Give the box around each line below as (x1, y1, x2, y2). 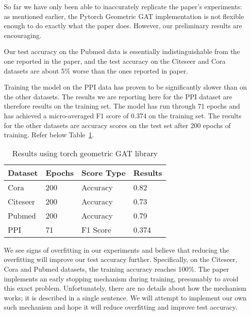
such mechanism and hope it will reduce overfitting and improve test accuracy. (4, 302, 237, 312)
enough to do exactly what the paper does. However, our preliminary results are (4, 20, 242, 31)
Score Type (81, 167, 126, 178)
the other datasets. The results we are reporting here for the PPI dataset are (4, 91, 233, 101)
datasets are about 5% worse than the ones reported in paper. (4, 65, 188, 75)
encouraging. (4, 30, 42, 40)
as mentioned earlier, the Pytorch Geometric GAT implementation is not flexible (4, 11, 244, 21)
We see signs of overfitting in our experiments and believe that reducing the (4, 244, 230, 255)
